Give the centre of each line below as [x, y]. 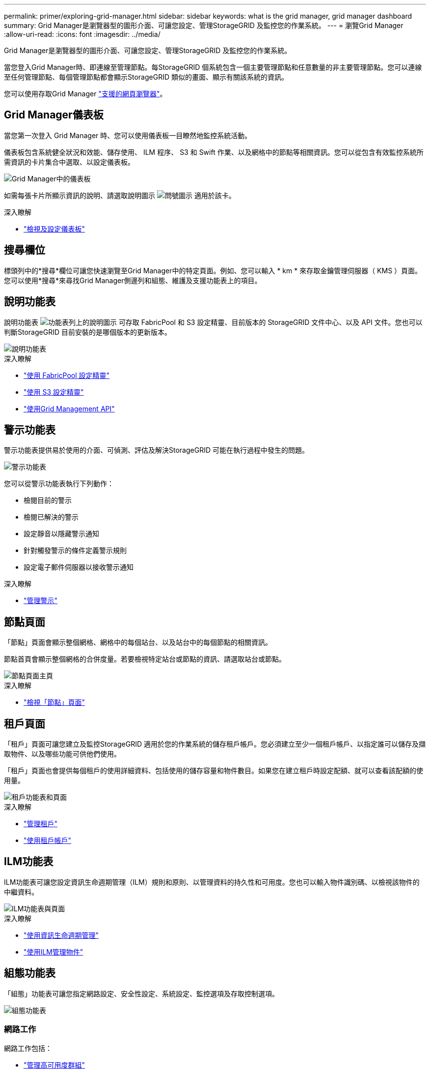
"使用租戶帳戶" [48, 841]
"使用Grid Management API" [69, 408]
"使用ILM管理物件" [54, 952]
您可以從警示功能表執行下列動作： [59, 484]
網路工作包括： [28, 1048]
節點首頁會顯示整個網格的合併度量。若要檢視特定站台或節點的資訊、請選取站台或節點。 [145, 659]
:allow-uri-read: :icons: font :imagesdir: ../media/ [82, 34]
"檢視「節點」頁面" [54, 702]
